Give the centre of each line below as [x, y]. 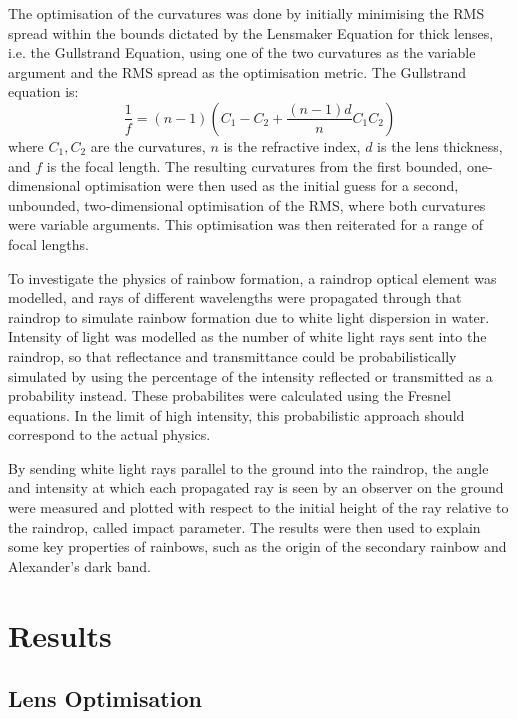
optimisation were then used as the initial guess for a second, [272, 185]
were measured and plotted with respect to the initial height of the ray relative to [258, 507]
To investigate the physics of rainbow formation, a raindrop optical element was [252, 277]
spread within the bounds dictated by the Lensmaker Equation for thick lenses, [251, 32]
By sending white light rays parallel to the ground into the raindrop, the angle [248, 467]
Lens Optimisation [105, 698]
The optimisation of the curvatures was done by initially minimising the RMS [246, 13]
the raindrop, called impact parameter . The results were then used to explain [244, 526]
